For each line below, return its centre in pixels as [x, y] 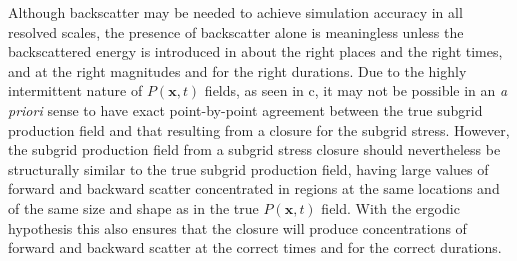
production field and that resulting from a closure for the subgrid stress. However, [259, 129]
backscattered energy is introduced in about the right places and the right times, [255, 51]
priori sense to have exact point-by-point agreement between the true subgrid [245, 109]
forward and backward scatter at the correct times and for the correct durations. [255, 247]
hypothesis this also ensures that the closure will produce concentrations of [237, 227]
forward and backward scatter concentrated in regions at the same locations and [254, 188]
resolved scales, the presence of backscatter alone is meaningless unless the [236, 31]
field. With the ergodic [390, 207]
